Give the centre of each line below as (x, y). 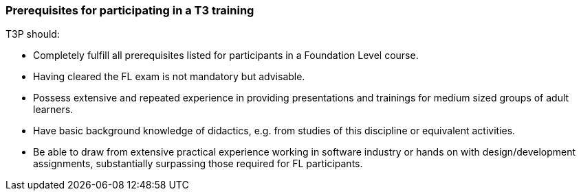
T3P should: (33, 34)
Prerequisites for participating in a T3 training (130, 10)
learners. (53, 110)
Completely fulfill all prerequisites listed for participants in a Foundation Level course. (226, 56)
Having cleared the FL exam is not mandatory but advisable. (169, 77)
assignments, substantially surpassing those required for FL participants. (198, 164)
